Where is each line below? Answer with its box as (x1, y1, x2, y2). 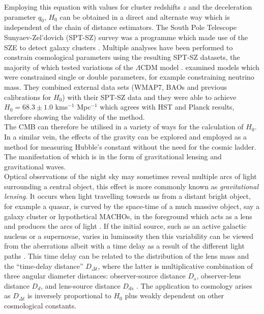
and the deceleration (188, 2, 252, 12)
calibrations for (4, 91, 51, 102)
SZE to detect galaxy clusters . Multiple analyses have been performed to (4, 42, 233, 52)
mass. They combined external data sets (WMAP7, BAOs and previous (4, 81, 227, 92)
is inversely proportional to (27, 290, 111, 301)
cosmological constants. (4, 300, 77, 311)
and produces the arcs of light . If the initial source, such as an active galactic (4, 221, 247, 231)
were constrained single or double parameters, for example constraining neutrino (4, 72, 254, 82)
